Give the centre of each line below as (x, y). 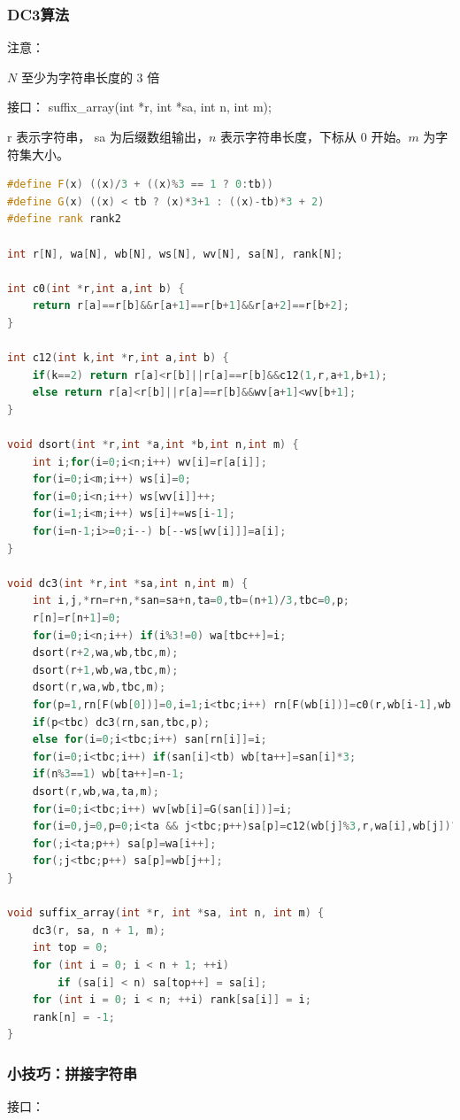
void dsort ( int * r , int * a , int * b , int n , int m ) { (153, 445)
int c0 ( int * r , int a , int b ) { (96, 288)
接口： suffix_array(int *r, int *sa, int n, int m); (139, 107)
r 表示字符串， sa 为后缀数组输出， (108, 136)
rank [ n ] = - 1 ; (73, 1017)
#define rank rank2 (64, 219)
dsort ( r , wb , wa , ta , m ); (96, 791)
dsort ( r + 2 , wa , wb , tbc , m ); (105, 653)
